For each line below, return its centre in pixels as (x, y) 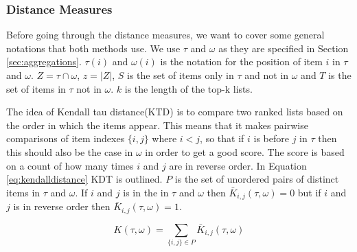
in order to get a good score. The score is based (245, 151)
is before (271, 138)
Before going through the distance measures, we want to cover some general (165, 35)
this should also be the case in (70, 151)
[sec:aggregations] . (44, 61)
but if (309, 192)
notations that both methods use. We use (93, 48)
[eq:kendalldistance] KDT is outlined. (84, 179)
